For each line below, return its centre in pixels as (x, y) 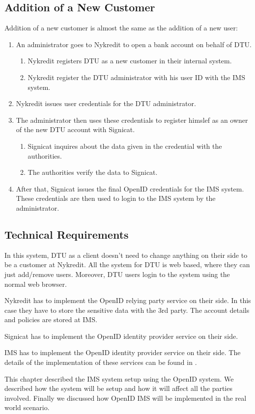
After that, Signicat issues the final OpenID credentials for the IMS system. (130, 188)
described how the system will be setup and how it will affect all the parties (118, 388)
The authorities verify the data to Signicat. (93, 172)
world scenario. (27, 407)
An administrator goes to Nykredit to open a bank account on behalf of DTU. (134, 44)
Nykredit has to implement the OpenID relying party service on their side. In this (128, 300)
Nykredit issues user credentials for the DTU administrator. (106, 103)
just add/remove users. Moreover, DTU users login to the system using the (117, 274)
